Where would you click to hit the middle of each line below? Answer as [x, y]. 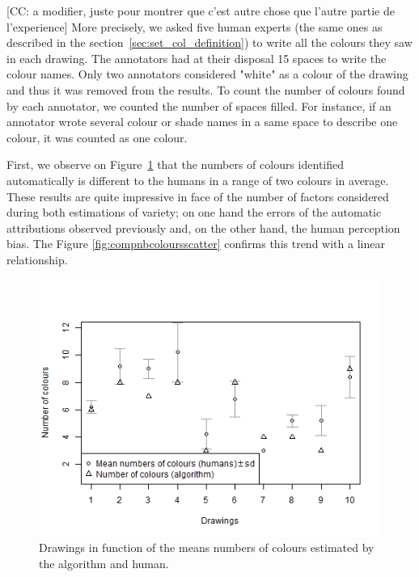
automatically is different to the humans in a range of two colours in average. [198, 180]
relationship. [37, 259]
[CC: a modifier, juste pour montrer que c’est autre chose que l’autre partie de [201, 11]
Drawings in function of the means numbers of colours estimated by [207, 548]
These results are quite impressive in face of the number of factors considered [198, 196]
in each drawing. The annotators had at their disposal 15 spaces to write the [197, 58]
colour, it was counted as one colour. [97, 137]
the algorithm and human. [104, 563]
